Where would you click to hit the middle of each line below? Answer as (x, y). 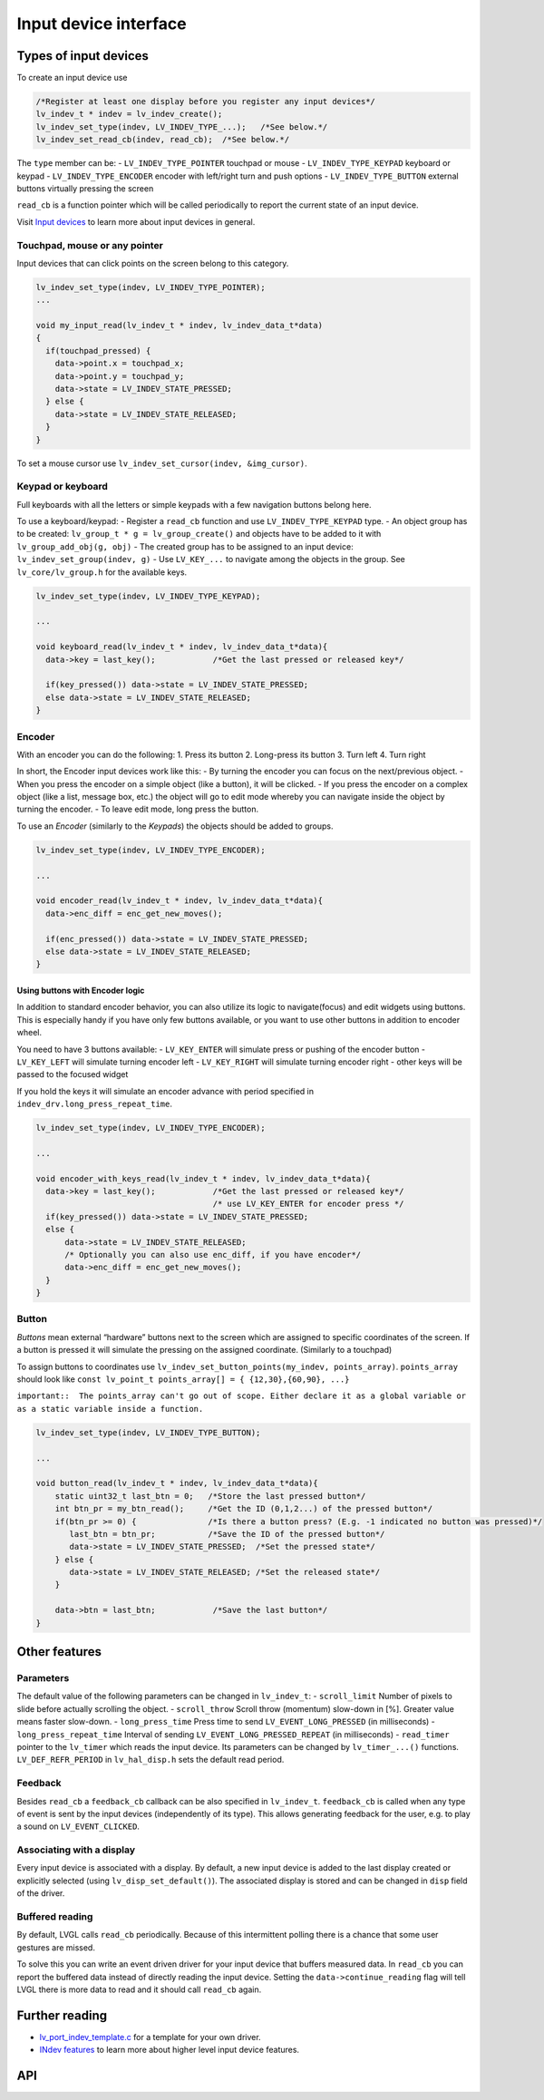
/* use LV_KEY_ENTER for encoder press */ (308, 1204)
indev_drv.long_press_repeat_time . (94, 1104)
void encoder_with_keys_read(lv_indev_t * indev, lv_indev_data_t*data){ (203, 1178)
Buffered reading (55, 1916)
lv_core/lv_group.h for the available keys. (102, 572)
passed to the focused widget (73, 1074)
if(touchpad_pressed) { (98, 350)
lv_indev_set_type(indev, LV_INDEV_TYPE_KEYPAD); (148, 596)
